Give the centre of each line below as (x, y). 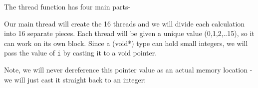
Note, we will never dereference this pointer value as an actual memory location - (128, 70)
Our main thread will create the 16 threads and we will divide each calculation (125, 23)
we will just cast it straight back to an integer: (75, 79)
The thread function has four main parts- (67, 6)
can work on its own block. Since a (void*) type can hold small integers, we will (126, 43)
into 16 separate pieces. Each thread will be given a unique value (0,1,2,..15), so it (129, 33)
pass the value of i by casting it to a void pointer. (81, 53)
